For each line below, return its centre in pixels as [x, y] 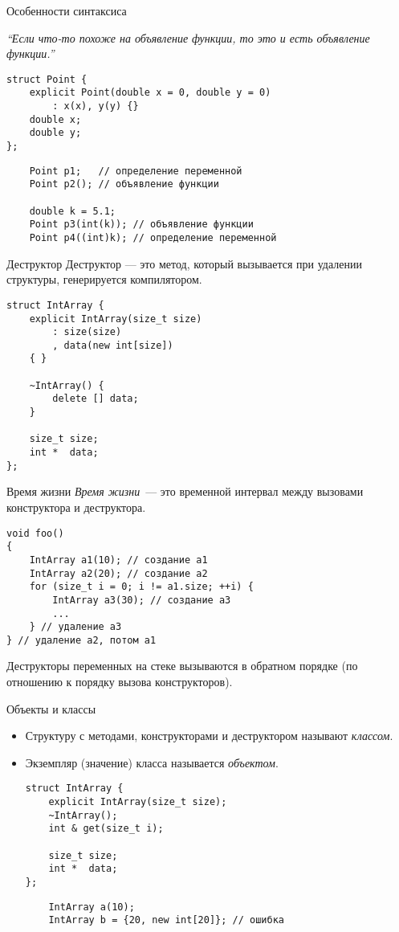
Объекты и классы [51, 708]
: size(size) [87, 332]
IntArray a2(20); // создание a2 [118, 573]
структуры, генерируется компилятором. [104, 279]
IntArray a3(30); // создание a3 [142, 600]
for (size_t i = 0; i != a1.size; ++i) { [141, 587]
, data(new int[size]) [113, 345]
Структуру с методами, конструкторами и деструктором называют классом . [209, 736]
